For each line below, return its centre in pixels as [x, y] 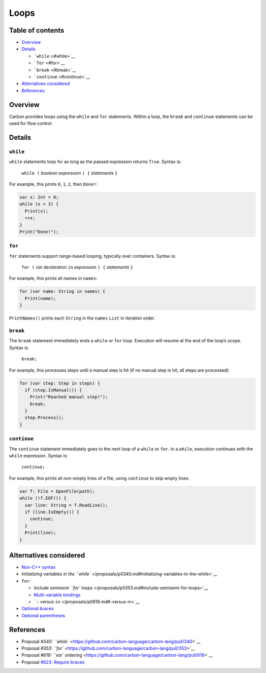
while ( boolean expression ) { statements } [69, 173]
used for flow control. [31, 123]
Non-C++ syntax [39, 567]
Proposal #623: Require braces [53, 662]
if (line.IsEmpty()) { [52, 512]
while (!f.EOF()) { [43, 498]
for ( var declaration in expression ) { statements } [77, 267]
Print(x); [37, 211]
